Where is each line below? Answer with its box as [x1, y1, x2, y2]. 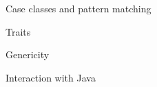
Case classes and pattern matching [6, 1, 151, 15]
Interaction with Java [6, 70, 96, 84]
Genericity [6, 47, 50, 62]
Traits [6, 24, 31, 38]
